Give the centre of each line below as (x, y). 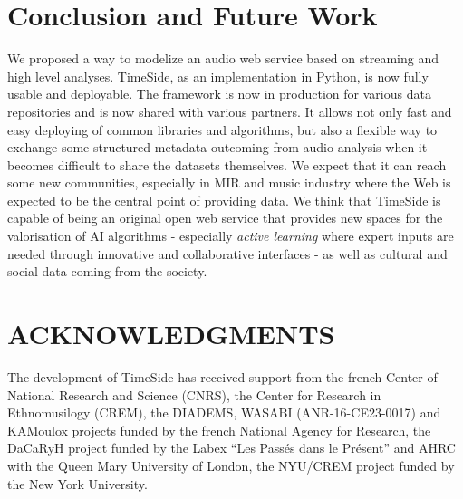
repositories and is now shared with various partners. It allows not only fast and (230, 111)
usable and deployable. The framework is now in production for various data (219, 94)
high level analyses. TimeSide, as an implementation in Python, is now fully (218, 76)
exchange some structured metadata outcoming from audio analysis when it (217, 147)
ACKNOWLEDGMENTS (171, 334)
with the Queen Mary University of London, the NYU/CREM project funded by (231, 465)
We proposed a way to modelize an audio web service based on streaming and (223, 58)
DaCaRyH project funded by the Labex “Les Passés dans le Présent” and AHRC (231, 448)
